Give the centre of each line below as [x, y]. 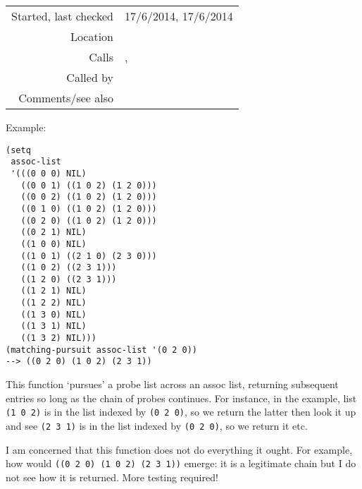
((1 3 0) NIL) [54, 314]
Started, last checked [63, 16]
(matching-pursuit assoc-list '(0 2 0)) [102, 350]
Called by [90, 77]
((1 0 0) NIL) [54, 244]
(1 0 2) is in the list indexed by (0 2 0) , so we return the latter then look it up [181, 412]
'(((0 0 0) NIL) [49, 173]
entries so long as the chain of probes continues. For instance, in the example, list [181, 398]
